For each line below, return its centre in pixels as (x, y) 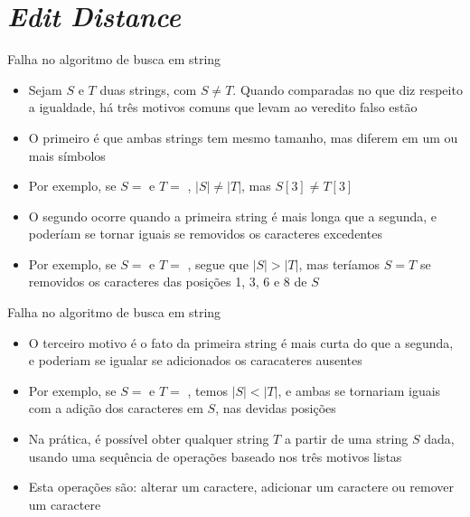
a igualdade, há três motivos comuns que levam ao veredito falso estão (223, 107)
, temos (207, 390)
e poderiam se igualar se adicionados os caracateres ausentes (195, 360)
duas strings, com (148, 89)
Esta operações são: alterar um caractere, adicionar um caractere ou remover (241, 487)
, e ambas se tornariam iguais (359, 390)
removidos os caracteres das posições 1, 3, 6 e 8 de (168, 282)
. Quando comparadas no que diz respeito (348, 89)
